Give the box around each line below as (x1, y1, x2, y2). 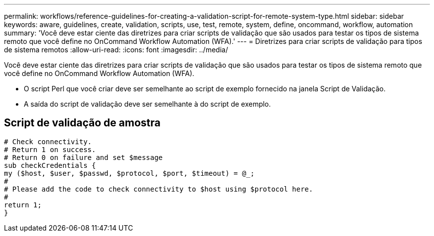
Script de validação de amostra (4, 117, 161, 129)
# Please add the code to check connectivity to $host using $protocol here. (4, 185, 313, 193)
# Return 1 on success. (4, 145, 96, 154)
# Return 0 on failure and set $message (4, 153, 163, 161)
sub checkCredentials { (4, 161, 96, 169)
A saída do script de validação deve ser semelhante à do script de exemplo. (24, 100, 271, 108)
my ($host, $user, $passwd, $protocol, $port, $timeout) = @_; (4, 169, 255, 177)
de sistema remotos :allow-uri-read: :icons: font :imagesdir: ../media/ (4, 45, 228, 54)
